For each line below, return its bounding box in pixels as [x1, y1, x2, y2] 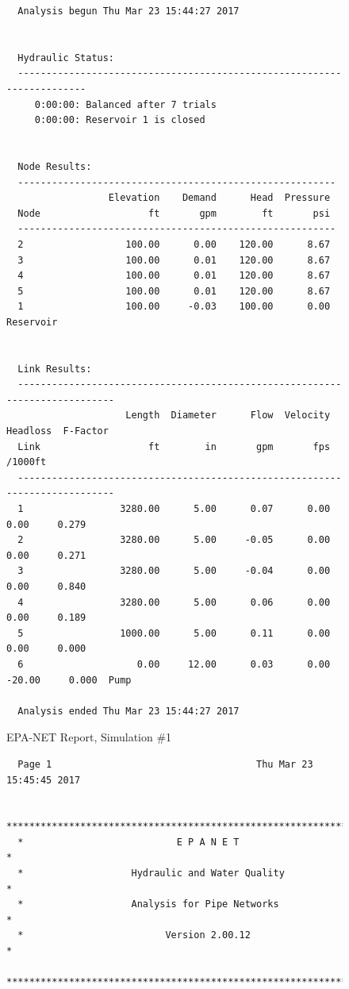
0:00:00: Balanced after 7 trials [34, 98, 217, 110]
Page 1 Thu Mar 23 [17, 758, 313, 770]
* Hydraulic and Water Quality [17, 868, 285, 879]
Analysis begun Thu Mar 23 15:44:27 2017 [17, 6, 240, 17]
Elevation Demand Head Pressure [108, 192, 331, 204]
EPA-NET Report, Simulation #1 [6, 729, 172, 745]
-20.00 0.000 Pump [6, 674, 132, 686]
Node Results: [17, 160, 92, 172]
